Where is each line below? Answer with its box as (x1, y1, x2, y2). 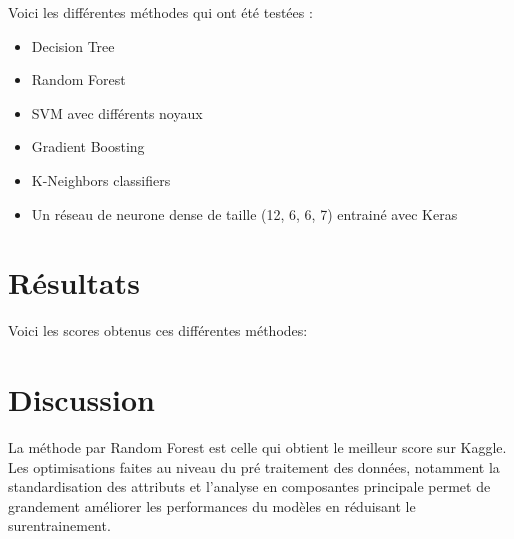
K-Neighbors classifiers (31, 169, 171, 190)
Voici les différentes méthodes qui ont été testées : (8, 2, 313, 22)
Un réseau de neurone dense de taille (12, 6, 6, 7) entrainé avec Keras (31, 203, 458, 224)
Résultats (8, 262, 140, 303)
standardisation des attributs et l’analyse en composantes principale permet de (8, 476, 491, 497)
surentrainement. (8, 515, 111, 536)
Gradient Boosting (31, 136, 145, 157)
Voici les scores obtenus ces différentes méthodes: (8, 320, 308, 341)
